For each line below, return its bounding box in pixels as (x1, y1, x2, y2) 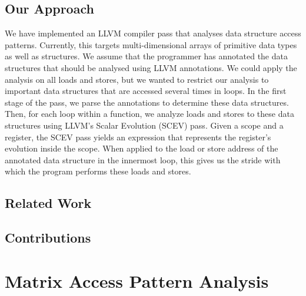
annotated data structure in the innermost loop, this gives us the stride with (5, 153, 281, 166)
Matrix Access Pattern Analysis (5, 268, 269, 292)
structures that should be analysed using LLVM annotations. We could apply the (5, 61, 297, 73)
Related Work (5, 194, 92, 212)
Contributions (5, 228, 91, 247)
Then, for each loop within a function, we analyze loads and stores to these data (5, 107, 294, 120)
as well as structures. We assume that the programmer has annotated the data (5, 50, 288, 62)
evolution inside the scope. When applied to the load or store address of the (5, 142, 278, 154)
